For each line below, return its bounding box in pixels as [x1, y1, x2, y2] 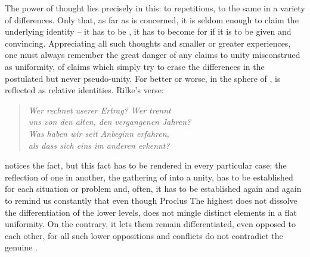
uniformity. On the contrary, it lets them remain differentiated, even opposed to [5, 218, 296, 230]
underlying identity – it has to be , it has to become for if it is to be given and [5, 25, 292, 38]
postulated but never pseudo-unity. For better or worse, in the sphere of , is [5, 72, 281, 84]
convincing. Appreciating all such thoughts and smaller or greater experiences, [5, 36, 291, 49]
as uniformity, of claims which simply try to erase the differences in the [5, 60, 265, 72]
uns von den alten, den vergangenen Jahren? [28, 115, 191, 128]
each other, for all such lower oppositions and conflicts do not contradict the [5, 229, 283, 241]
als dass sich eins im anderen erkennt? [28, 139, 170, 151]
